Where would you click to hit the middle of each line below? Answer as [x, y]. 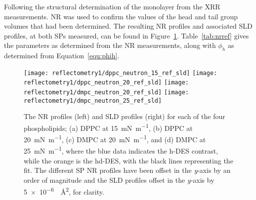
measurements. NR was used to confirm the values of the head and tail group [121, 16]
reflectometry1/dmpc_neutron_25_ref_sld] [93, 100]
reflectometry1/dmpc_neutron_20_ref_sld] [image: [106, 93]
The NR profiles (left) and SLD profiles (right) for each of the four [125, 116]
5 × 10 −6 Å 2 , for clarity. [64, 191]
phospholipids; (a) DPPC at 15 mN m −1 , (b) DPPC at [108, 127]
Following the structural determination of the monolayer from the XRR [112, 6]
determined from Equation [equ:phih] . [62, 56]
